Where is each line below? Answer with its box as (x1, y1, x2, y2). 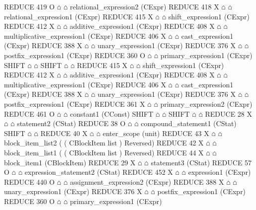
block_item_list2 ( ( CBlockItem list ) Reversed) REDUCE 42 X (4, 138, 204, 148)
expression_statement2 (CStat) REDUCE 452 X (24, 167, 173, 177)
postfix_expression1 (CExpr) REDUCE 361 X (4, 98, 145, 109)
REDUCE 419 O (4, 1, 55, 11)
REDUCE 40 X (40, 128, 87, 138)
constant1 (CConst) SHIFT (70, 108, 154, 119)
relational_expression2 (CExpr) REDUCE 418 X (70, 1, 219, 11)
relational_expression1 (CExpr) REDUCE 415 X (4, 11, 153, 21)
